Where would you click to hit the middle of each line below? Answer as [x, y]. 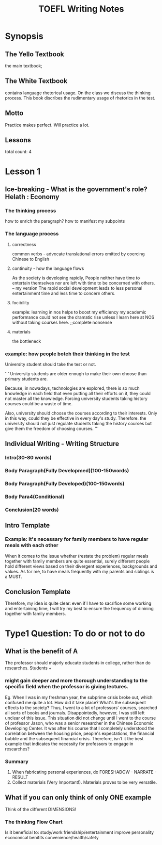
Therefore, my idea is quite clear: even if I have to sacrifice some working [78, 603]
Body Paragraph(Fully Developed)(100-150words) [65, 484]
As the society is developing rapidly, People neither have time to [76, 278]
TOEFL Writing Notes [81, 9]
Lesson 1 [23, 171]
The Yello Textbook [35, 54]
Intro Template [27, 525]
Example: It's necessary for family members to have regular [77, 539]
